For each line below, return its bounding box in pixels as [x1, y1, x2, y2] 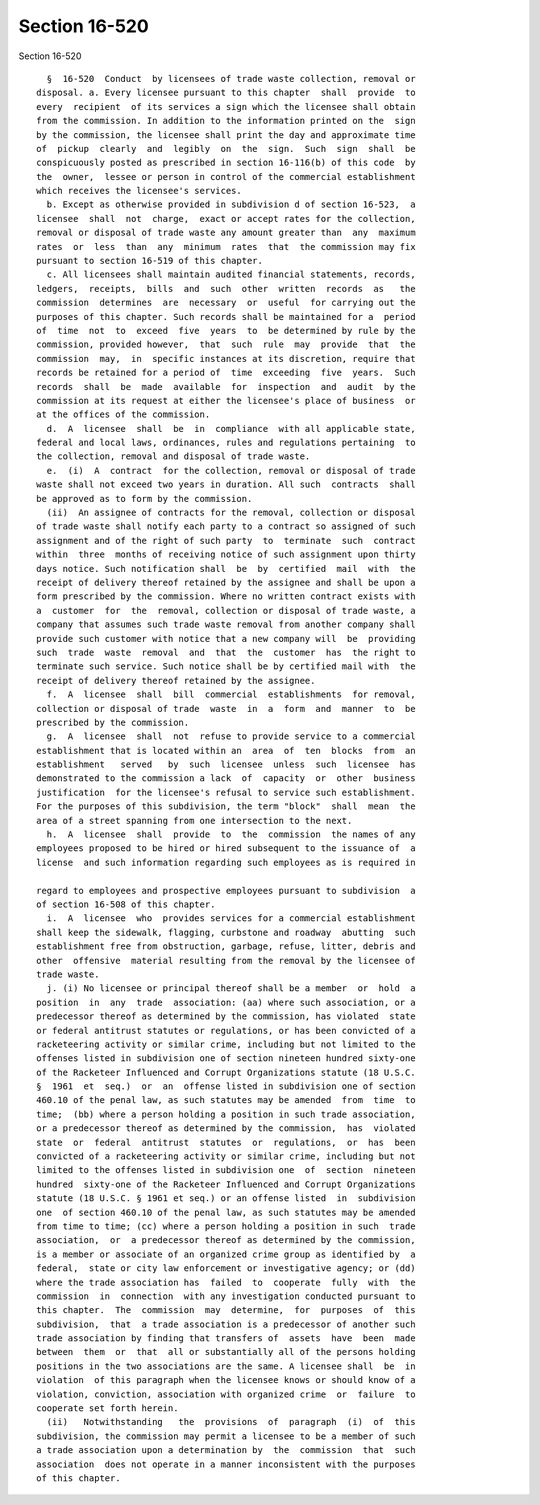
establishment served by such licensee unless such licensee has [36, 759, 416, 770]
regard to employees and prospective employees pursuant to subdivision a [36, 885, 416, 896]
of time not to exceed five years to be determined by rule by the [36, 325, 416, 336]
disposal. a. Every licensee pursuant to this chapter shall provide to [36, 87, 416, 99]
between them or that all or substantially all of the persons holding [36, 1346, 416, 1358]
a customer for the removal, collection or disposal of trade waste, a [36, 605, 416, 616]
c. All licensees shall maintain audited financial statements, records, [46, 269, 416, 280]
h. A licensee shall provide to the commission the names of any [46, 829, 416, 840]
